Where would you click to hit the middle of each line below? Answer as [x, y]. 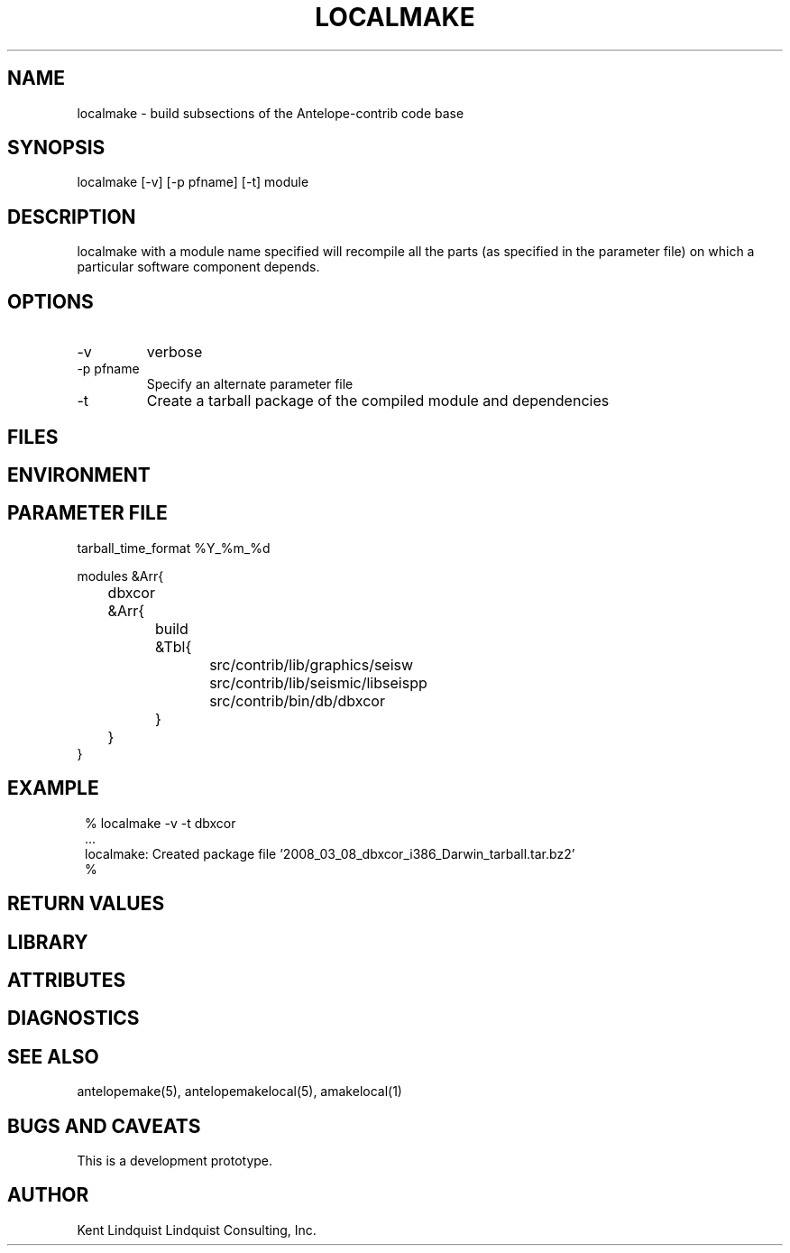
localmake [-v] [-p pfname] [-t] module [193, 182]
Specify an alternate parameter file [250, 384]
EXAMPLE [53, 788]
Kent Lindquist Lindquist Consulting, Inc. [197, 1230]
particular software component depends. [198, 267]
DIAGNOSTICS [73, 1018]
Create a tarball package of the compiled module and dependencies [378, 401]
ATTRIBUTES [67, 980]
